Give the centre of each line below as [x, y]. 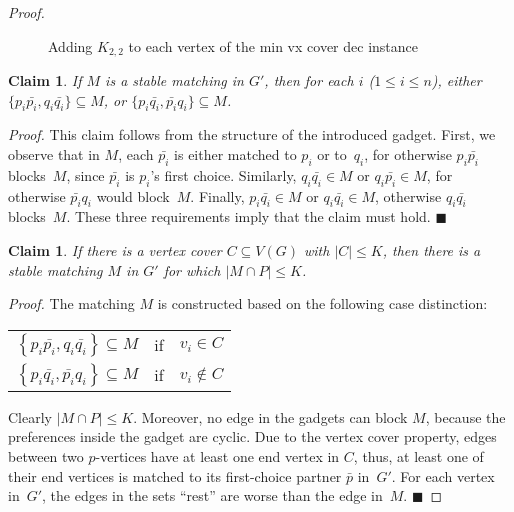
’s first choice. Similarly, [223, 174]
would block [133, 195]
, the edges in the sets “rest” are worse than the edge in [212, 495]
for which [192, 269]
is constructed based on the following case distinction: [322, 303]
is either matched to [235, 154]
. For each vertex [443, 475]
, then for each [309, 80]
